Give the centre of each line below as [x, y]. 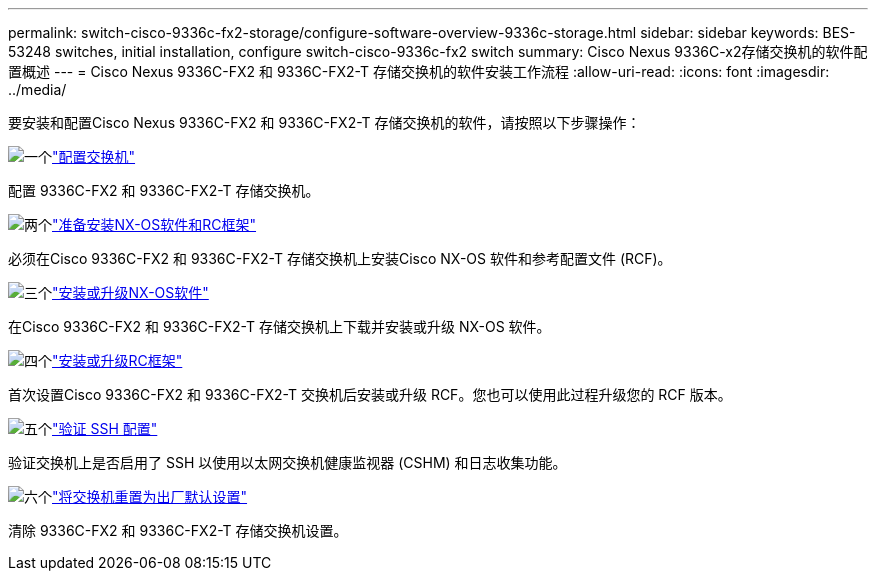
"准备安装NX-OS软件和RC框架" [154, 224]
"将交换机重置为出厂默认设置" [150, 496]
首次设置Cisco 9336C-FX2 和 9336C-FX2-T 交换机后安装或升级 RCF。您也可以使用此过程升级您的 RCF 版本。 [370, 394]
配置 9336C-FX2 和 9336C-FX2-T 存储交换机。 [164, 190]
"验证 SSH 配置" [105, 428]
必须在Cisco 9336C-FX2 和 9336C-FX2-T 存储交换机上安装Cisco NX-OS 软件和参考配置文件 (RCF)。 [340, 258]
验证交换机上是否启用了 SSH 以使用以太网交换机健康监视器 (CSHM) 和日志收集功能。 [287, 462]
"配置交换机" [94, 156]
